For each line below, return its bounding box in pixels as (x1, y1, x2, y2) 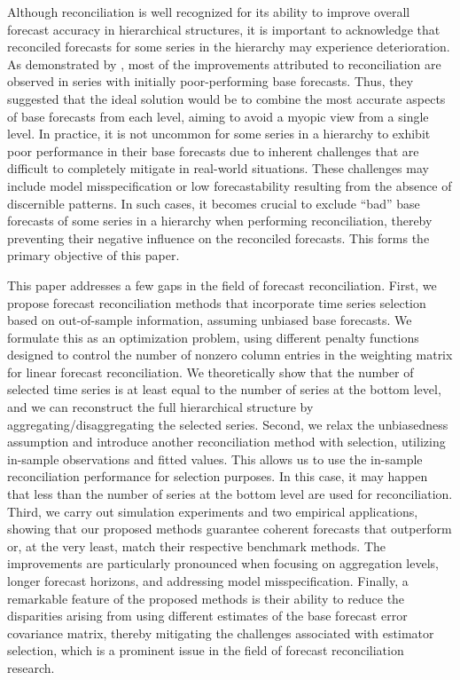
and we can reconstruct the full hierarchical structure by (7, 398, 314, 416)
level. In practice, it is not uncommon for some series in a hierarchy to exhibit (7, 124, 431, 143)
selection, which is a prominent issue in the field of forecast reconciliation (7, 641, 404, 660)
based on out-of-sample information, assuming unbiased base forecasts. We (7, 311, 412, 329)
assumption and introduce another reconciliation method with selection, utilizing (7, 432, 446, 451)
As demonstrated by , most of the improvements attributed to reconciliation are (7, 54, 441, 73)
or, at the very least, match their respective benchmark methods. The (7, 536, 386, 555)
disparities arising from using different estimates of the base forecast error (7, 606, 408, 625)
